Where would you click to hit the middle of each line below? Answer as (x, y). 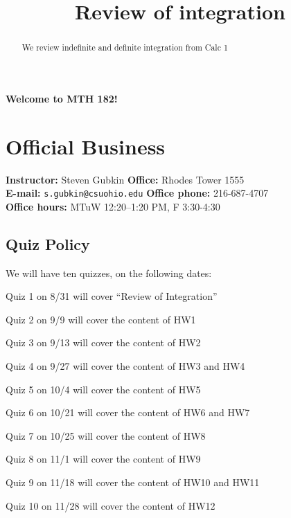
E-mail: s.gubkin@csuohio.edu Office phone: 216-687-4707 (137, 193)
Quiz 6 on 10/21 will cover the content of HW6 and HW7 (128, 412)
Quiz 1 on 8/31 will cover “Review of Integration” (112, 296)
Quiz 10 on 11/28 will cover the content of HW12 (111, 505)
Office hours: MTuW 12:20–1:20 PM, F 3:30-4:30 (113, 206)
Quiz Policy (48, 243)
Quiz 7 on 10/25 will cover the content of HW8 (106, 435)
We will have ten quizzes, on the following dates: (109, 273)
